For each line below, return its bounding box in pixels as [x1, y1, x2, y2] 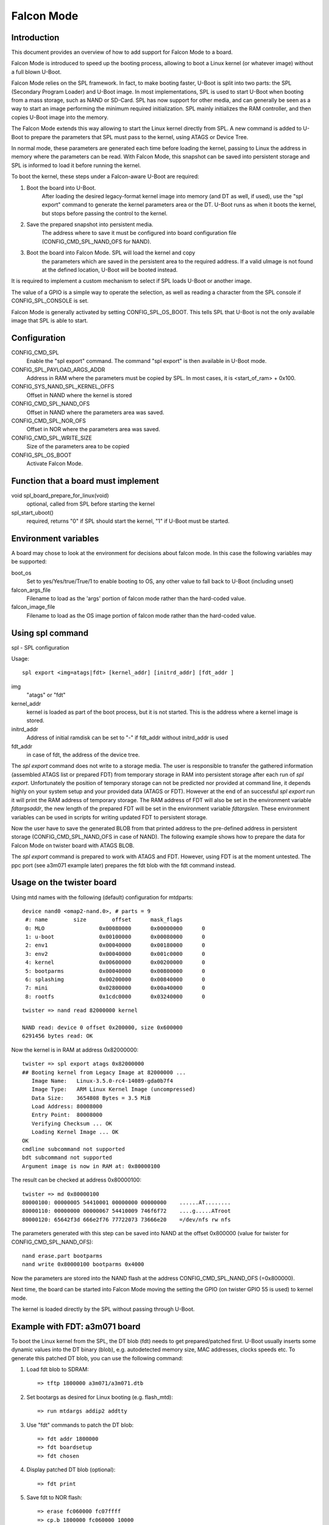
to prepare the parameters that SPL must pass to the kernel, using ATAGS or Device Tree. [24, 133, 249, 140]
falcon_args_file [11, 586, 51, 594]
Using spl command [11, 628, 88, 638]
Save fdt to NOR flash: [26, 1493, 82, 1501]
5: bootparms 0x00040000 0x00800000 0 [25, 967, 205, 974]
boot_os [11, 569, 32, 576]
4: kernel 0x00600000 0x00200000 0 [25, 959, 205, 966]
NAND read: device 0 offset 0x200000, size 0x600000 [22, 1024, 183, 1031]
